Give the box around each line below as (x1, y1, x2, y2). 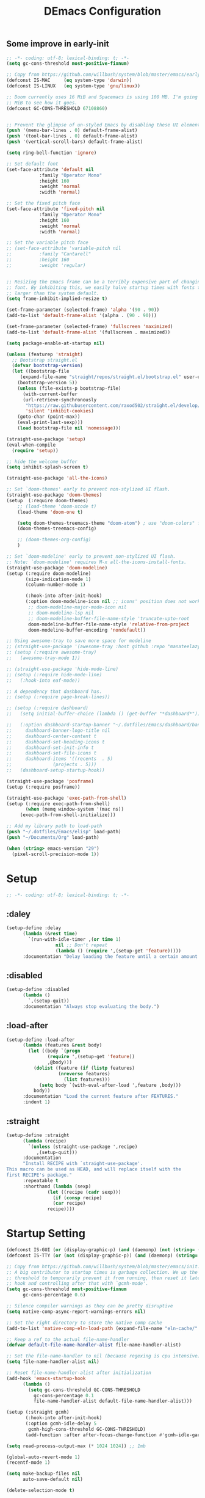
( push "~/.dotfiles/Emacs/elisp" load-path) (6, 829, 121, 835)
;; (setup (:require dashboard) (6, 705, 88, 711)
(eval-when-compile (6, 442, 56, 448)
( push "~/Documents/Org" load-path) (6, 834, 99, 841)
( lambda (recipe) (22, 1138, 67, 1144)
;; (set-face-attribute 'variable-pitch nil (6, 246, 121, 252)
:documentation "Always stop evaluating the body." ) (22, 1003, 160, 1009)
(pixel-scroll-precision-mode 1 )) (12, 851, 99, 857)
